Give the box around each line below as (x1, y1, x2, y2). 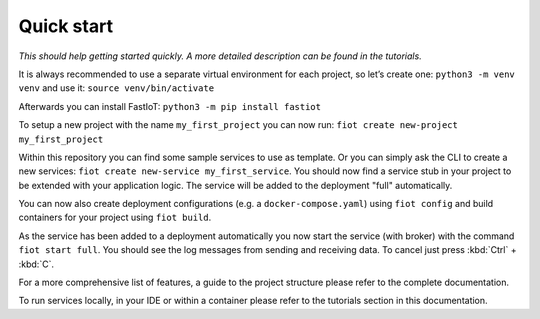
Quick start (18, 15, 114, 37)
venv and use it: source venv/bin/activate (18, 82, 215, 94)
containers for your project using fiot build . (18, 211, 212, 224)
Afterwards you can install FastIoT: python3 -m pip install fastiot (18, 100, 322, 112)
